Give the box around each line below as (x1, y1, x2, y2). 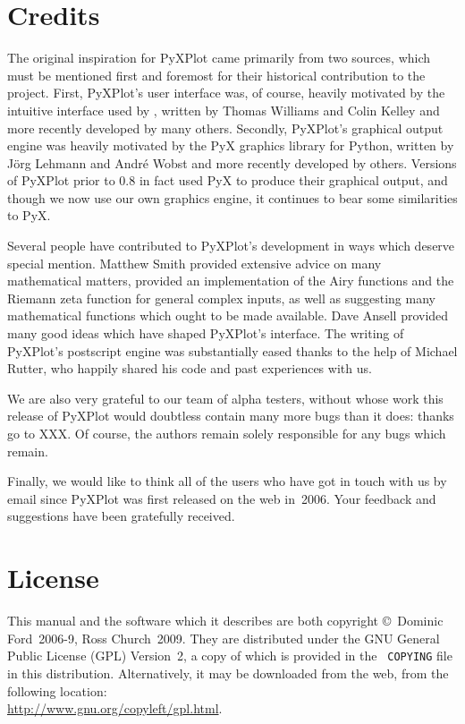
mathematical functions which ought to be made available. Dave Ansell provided (7, 306, 449, 325)
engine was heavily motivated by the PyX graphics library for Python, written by (7, 136, 454, 155)
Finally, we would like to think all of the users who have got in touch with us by (7, 472, 447, 490)
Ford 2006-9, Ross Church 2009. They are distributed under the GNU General (7, 628, 440, 647)
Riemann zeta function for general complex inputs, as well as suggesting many (7, 288, 435, 307)
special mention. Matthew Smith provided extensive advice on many (7, 253, 382, 272)
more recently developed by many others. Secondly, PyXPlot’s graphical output (7, 118, 444, 137)
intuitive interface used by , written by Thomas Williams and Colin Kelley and (7, 100, 440, 119)
